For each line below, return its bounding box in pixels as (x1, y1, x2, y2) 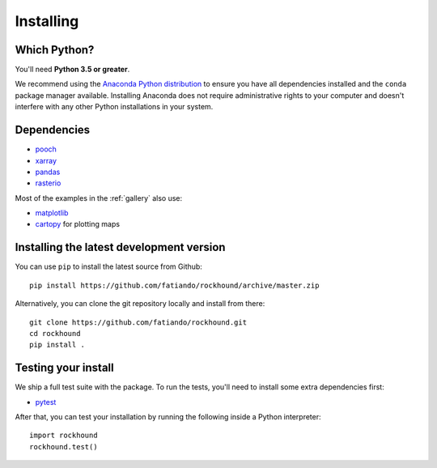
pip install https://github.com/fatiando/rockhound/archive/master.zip (29, 280, 320, 290)
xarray (35, 155, 57, 165)
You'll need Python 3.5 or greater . (15, 65, 130, 74)
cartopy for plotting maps (35, 219, 121, 229)
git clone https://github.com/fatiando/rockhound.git (29, 317, 247, 327)
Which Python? (15, 43, 95, 57)
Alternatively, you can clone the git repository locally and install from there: (15, 299, 265, 308)
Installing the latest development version (15, 240, 226, 254)
